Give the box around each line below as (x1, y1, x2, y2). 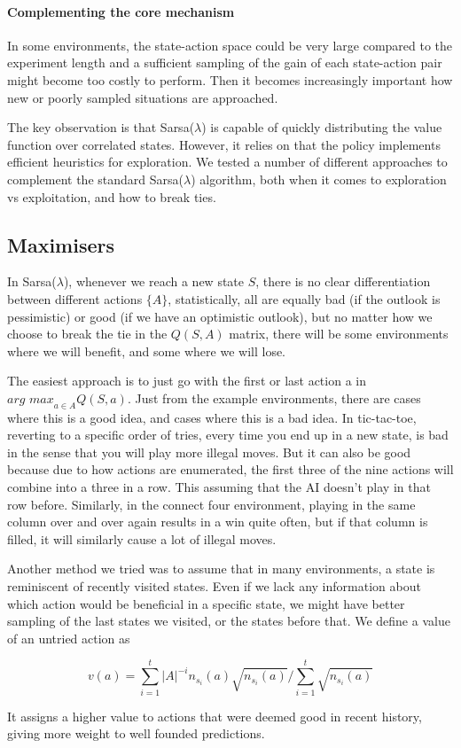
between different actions (7, 289, 143, 308)
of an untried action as (7, 628, 130, 647)
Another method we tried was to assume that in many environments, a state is (7, 559, 435, 578)
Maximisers (7, 230, 115, 258)
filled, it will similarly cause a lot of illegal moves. (7, 529, 277, 548)
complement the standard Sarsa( (7, 169, 184, 188)
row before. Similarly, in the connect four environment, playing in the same (7, 495, 416, 513)
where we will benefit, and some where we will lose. (7, 341, 286, 360)
